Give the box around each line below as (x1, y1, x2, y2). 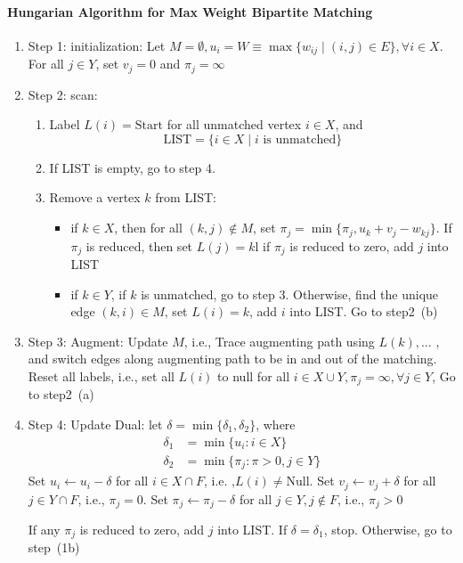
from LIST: (155, 188, 216, 207)
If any (28, 520, 61, 539)
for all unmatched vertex (167, 115, 302, 134)
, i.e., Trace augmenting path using (183, 331, 375, 350)
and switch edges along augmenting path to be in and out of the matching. (28, 349, 437, 368)
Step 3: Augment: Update (28, 331, 168, 350)
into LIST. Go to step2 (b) (289, 302, 438, 321)
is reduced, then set (85, 236, 193, 255)
